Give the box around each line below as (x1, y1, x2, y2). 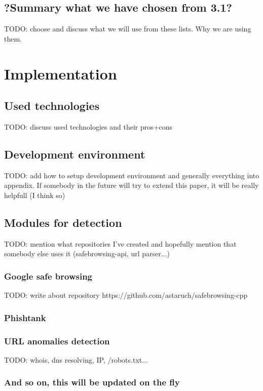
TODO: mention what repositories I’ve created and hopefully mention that (4, 238, 237, 249)
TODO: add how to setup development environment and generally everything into (4, 170, 259, 180)
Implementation (4, 63, 117, 84)
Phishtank (4, 311, 46, 324)
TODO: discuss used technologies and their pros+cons (4, 121, 173, 132)
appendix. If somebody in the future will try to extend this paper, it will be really (4, 180, 259, 190)
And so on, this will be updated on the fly (4, 376, 180, 388)
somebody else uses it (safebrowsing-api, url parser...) (4, 248, 170, 259)
